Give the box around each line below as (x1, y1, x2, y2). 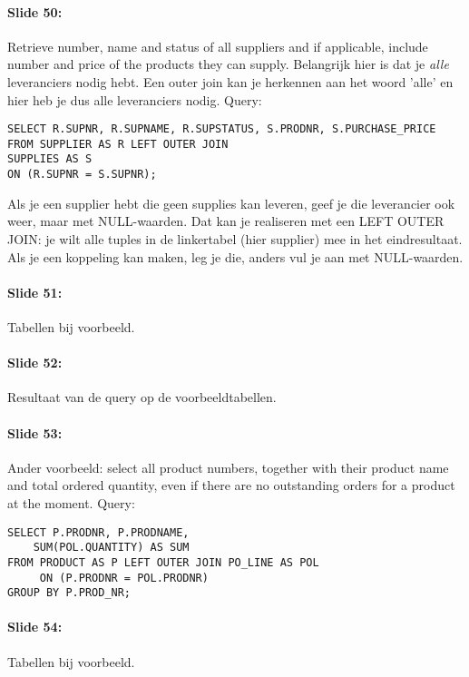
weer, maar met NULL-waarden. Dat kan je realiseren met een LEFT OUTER (7, 211, 445, 231)
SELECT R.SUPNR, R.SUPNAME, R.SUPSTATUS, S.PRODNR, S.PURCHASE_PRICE (7, 123, 436, 136)
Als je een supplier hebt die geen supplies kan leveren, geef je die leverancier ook (7, 193, 455, 212)
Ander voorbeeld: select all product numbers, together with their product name (7, 457, 449, 476)
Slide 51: (7, 282, 63, 301)
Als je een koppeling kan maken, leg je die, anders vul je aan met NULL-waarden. (7, 247, 464, 266)
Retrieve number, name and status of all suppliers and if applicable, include (7, 36, 428, 55)
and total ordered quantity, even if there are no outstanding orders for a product (7, 476, 455, 495)
